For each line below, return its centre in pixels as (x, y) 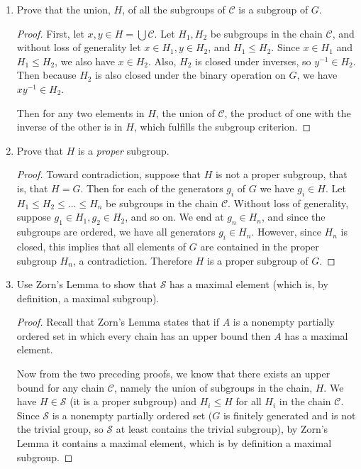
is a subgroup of (273, 9)
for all (249, 401)
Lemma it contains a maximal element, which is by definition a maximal (174, 443)
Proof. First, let (50, 33)
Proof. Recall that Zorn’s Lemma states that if (118, 322)
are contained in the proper (260, 246)
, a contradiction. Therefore (133, 260)
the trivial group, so (60, 429)
